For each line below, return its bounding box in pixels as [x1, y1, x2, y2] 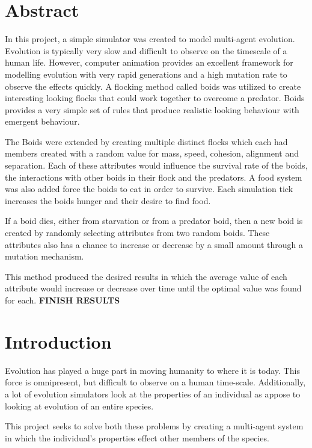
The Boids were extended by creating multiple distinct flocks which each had [5, 135, 288, 148]
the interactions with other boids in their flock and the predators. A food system [5, 170, 302, 183]
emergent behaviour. [5, 115, 80, 128]
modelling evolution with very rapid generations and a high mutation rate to [5, 67, 287, 80]
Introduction [5, 329, 112, 353]
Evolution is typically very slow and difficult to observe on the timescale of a [5, 44, 287, 57]
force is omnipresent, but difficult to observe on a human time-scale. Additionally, [5, 376, 306, 388]
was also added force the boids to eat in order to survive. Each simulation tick [5, 182, 293, 195]
